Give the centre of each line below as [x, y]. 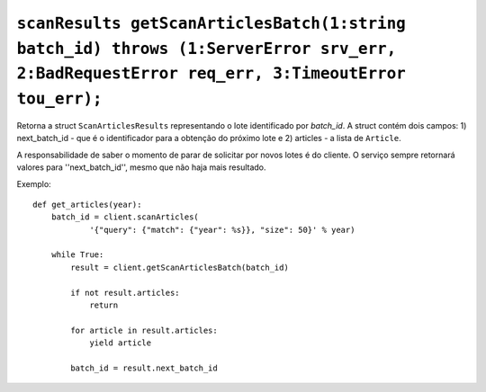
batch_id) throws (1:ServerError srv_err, [207, 49]
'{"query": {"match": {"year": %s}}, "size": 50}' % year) [222, 230]
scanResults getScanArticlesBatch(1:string [211, 23]
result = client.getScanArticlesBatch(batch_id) [180, 267]
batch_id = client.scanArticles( [125, 217]
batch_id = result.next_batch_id [144, 368]
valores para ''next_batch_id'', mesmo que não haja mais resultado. [141, 167]
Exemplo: [34, 183]
